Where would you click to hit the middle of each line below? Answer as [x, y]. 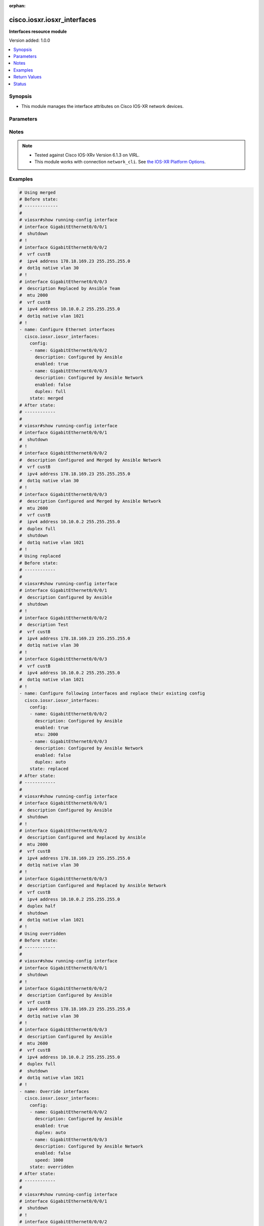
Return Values [27, 77]
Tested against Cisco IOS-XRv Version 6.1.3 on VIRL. [87, 155]
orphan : [17, 6]
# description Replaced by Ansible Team [70, 289]
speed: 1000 [49, 1160]
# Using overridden [43, 933]
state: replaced [49, 769]
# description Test [44, 625]
